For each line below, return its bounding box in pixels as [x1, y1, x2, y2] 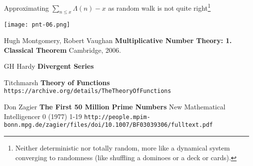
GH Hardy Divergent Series [4, 61, 94, 71]
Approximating [4, 2, 49, 13]
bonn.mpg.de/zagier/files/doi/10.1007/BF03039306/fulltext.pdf [4, 121, 213, 129]
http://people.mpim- [84, 113, 150, 121]
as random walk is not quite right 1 [108, 1, 211, 13]
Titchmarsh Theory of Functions [4, 77, 110, 87]
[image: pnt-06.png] [4, 21, 71, 29]
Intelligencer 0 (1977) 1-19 [4, 111, 82, 121]
